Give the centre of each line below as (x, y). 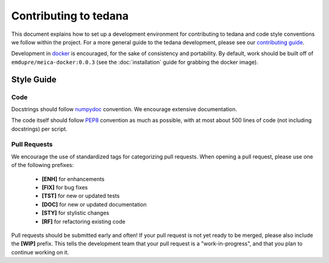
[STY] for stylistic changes (76, 213)
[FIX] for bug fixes (65, 187)
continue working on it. (40, 252)
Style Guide (34, 79)
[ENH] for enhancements (73, 179)
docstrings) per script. (39, 129)
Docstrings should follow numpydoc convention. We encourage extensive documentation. (124, 109)
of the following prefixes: (43, 165)
